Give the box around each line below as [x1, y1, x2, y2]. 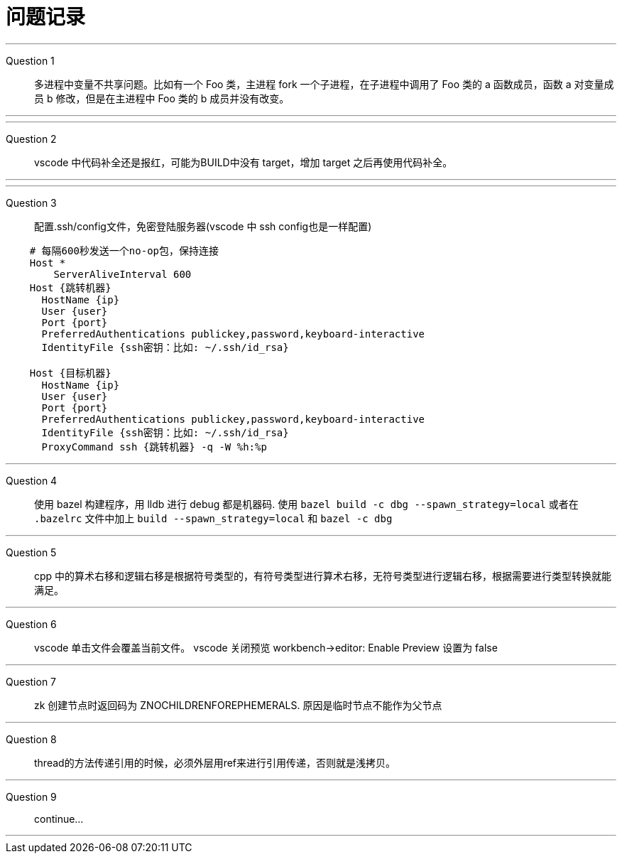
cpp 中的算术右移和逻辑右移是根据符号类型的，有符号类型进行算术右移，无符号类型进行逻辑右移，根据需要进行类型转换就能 [34, 569, 612, 582]
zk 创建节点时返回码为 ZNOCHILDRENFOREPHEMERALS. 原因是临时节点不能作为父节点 [34, 698, 442, 711]
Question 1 [6, 54, 55, 67]
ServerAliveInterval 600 [53, 268, 192, 280]
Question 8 [6, 733, 57, 745]
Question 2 [6, 132, 57, 145]
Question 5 [6, 546, 57, 558]
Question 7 [6, 675, 57, 688]
